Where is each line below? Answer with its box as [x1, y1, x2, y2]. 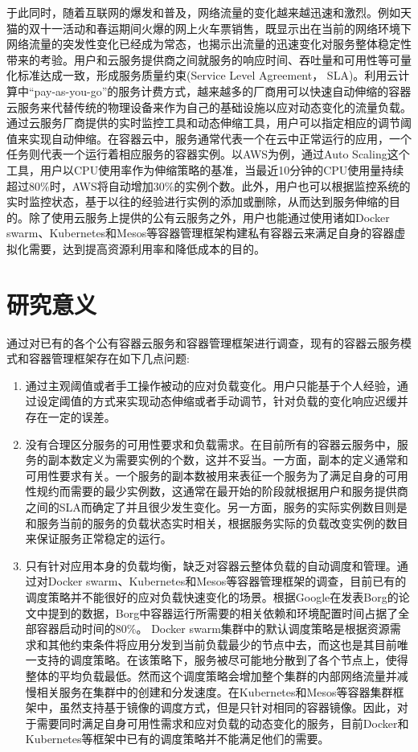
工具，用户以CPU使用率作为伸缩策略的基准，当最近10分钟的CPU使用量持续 [6, 161, 404, 178]
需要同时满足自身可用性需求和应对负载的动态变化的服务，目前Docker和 [36, 714, 409, 731]
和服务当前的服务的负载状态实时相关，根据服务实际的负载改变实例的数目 [25, 514, 408, 531]
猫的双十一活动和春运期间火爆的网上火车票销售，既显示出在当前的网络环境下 [6, 19, 412, 36]
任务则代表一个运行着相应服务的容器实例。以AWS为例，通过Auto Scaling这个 [6, 146, 410, 162]
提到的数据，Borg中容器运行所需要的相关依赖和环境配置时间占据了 [47, 604, 399, 621]
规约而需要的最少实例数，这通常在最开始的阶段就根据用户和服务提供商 [36, 483, 408, 499]
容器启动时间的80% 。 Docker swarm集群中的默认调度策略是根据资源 [36, 620, 390, 637]
